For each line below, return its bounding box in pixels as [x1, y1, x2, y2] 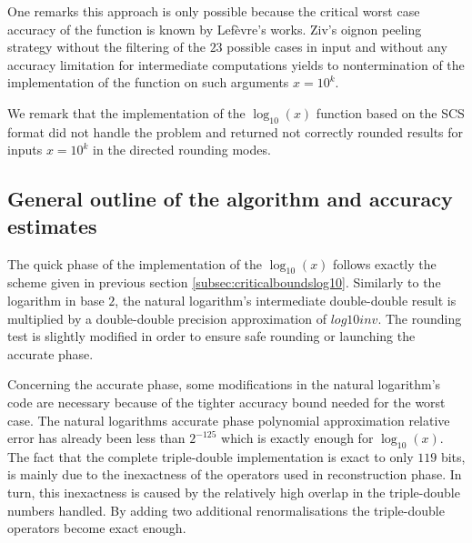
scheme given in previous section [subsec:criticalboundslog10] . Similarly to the [7, 273, 441, 292]
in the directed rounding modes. [93, 140, 271, 159]
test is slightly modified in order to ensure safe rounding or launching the [7, 327, 416, 346]
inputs [7, 140, 43, 159]
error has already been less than [7, 428, 186, 447]
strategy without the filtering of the [7, 37, 206, 56]
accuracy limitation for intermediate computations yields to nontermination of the [7, 55, 465, 74]
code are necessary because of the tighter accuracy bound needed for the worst [7, 392, 446, 411]
